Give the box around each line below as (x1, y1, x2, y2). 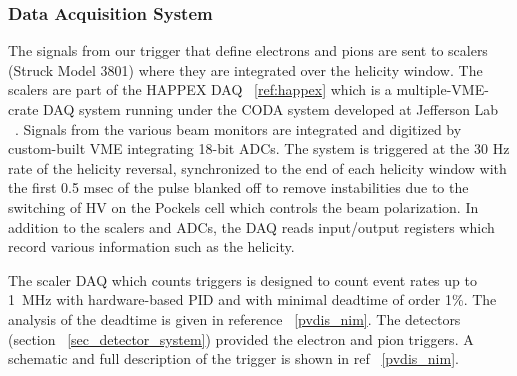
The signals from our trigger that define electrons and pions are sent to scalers (8, 40, 488, 61)
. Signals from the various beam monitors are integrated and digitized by (15, 118, 462, 139)
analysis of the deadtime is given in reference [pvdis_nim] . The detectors (8, 308, 461, 329)
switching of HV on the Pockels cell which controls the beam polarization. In (8, 196, 479, 217)
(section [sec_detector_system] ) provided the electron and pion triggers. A (8, 328, 474, 349)
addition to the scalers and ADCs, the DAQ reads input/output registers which (8, 216, 495, 237)
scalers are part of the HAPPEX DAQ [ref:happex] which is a (8, 79, 392, 100)
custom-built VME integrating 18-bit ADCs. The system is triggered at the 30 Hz (8, 138, 510, 159)
